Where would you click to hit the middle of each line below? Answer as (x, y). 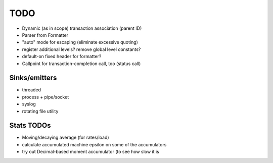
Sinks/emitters (33, 78)
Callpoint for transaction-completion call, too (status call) (81, 64)
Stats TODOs (30, 125)
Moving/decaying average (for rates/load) (65, 138)
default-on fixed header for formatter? (62, 57)
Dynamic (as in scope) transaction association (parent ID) (82, 28)
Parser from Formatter (45, 35)
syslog (29, 104)
